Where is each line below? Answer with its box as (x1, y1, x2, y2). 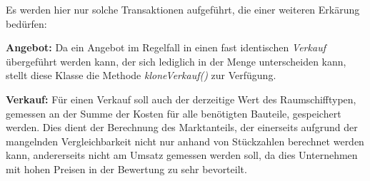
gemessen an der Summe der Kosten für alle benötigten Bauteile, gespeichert (6, 105, 341, 120)
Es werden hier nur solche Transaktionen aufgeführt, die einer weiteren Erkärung (6, 2, 360, 16)
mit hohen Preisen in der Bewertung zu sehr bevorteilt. (6, 161, 247, 176)
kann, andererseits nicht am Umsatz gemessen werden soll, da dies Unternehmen (6, 148, 358, 162)
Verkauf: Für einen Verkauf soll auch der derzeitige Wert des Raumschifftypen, (6, 91, 356, 106)
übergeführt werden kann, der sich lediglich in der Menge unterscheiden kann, (6, 53, 346, 68)
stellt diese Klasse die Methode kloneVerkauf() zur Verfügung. (6, 68, 276, 83)
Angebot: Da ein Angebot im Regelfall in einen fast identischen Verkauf (6, 40, 326, 55)
